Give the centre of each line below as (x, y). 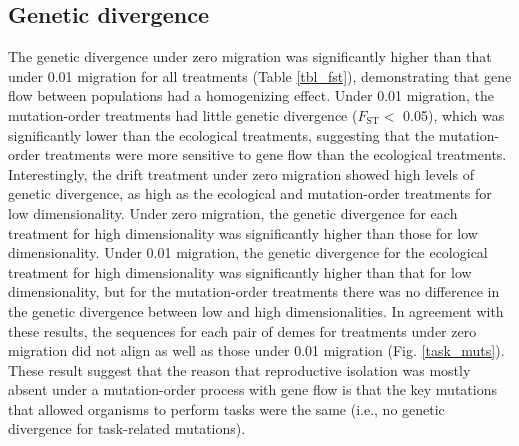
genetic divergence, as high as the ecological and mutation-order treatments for (250, 193)
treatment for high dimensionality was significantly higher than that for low (240, 271)
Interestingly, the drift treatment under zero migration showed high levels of (241, 173)
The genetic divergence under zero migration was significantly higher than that (250, 56)
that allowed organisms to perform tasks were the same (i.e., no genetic (226, 408)
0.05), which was (454, 114)
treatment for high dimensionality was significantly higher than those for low (243, 232)
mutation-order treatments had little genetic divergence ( (183, 114)
